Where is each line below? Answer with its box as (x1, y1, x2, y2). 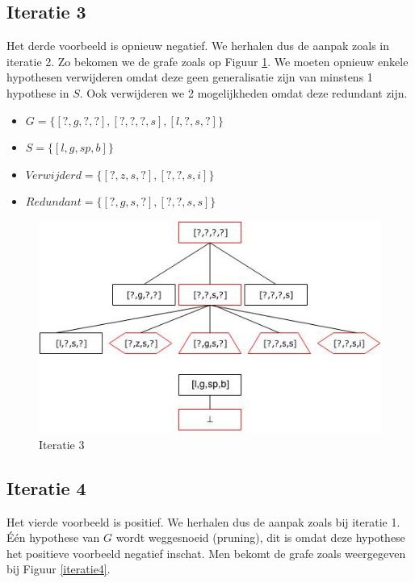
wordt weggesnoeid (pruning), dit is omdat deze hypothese (115, 529, 405, 546)
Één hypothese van (6, 529, 100, 546)
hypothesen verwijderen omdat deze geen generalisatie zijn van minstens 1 (6, 69, 373, 85)
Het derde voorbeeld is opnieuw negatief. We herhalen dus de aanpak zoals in (6, 37, 390, 54)
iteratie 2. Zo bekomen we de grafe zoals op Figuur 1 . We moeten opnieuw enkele (6, 52, 409, 69)
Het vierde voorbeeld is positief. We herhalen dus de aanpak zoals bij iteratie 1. (6, 513, 400, 530)
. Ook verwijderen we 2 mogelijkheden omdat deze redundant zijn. (79, 84, 408, 101)
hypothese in (6, 84, 69, 101)
